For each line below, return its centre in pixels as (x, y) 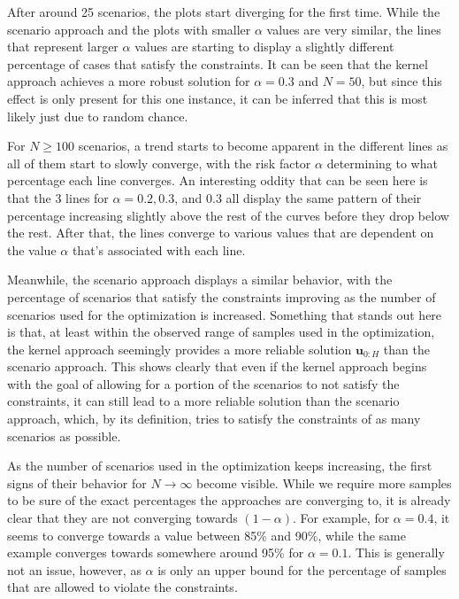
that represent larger (63, 47)
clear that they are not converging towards (122, 518)
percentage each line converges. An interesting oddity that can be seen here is (218, 180)
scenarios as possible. (64, 436)
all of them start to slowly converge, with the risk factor (159, 163)
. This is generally (396, 552)
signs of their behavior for (77, 482)
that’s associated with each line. (159, 249)
